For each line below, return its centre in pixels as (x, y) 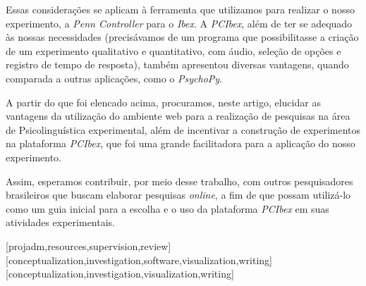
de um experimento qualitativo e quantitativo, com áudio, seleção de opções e (173, 50)
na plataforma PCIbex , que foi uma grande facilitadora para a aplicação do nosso (181, 143)
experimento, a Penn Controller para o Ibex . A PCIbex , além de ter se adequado (179, 23)
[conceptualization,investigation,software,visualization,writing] (139, 260)
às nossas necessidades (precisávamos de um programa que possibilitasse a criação (182, 37)
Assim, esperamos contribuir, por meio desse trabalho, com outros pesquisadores (179, 181)
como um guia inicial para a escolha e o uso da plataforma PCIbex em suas (167, 208)
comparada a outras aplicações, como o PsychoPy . (114, 78)
